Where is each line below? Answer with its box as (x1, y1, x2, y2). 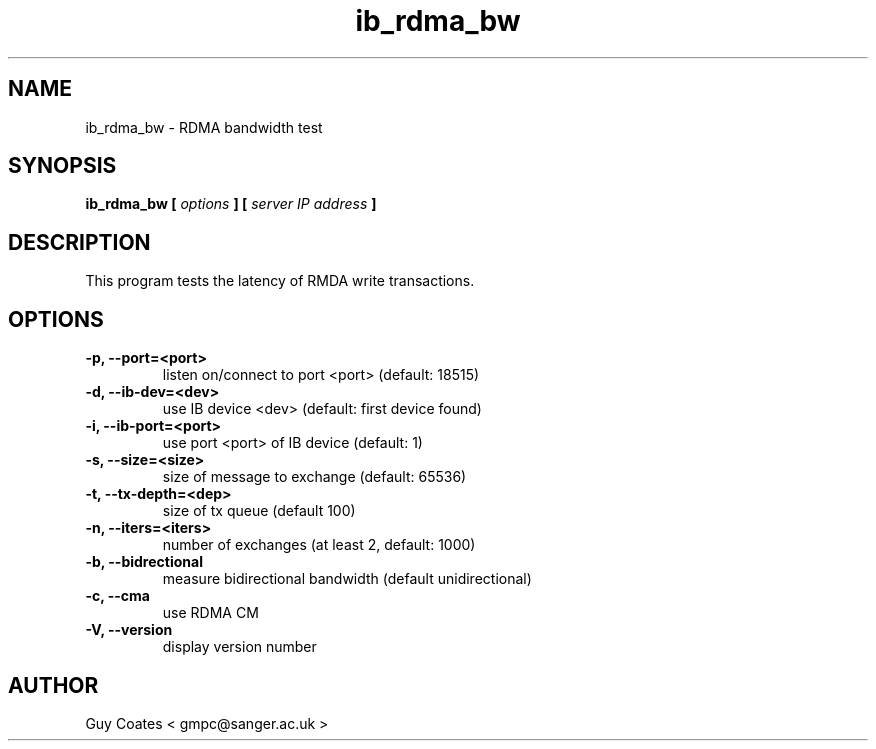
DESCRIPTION (8, 229, 151, 255)
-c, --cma (85, 587, 150, 605)
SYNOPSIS (8, 153, 117, 179)
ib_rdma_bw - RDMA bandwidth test (85, 118, 323, 136)
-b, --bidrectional (85, 553, 203, 571)
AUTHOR (8, 672, 99, 698)
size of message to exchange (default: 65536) (162, 468, 467, 486)
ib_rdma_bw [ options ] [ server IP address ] (85, 195, 377, 213)
